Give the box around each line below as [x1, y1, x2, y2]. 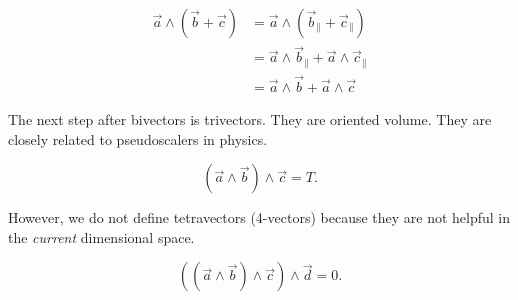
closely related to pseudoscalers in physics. [8, 128, 268, 149]
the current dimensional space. [8, 226, 195, 247]
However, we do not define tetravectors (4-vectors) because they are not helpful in [8, 207, 511, 228]
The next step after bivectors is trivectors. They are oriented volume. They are [8, 108, 492, 129]
